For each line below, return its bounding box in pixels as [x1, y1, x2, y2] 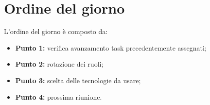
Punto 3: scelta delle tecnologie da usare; [15, 75, 141, 85]
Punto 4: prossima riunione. [15, 91, 102, 102]
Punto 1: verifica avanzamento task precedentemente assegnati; [15, 42, 207, 52]
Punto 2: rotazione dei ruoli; [15, 59, 104, 69]
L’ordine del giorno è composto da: [4, 26, 108, 36]
